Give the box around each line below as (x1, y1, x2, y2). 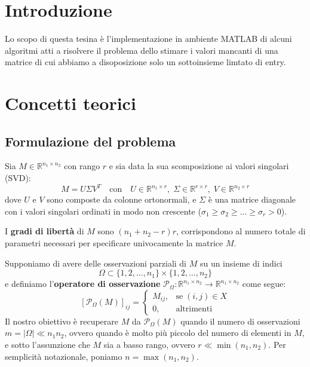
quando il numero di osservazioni (180, 314, 300, 327)
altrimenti (176, 304, 213, 313)
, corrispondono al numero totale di (176, 225, 306, 237)
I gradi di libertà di (5, 225, 84, 237)
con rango (64, 160, 100, 172)
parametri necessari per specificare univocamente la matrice (5, 236, 223, 249)
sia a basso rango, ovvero (103, 338, 195, 350)
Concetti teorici (5, 91, 136, 115)
